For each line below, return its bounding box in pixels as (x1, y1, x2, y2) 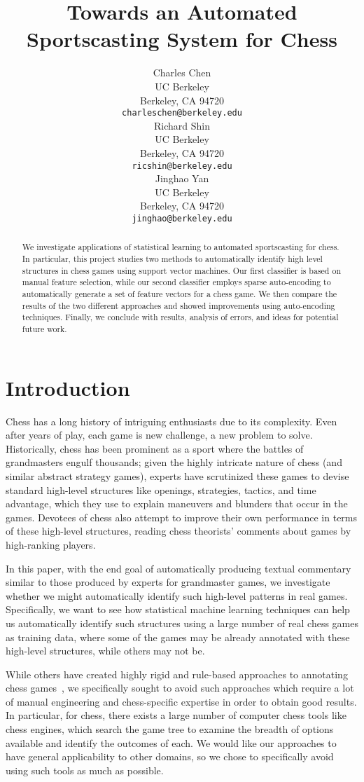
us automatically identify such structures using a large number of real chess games (6, 615, 358, 630)
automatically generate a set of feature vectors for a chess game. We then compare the (22, 288, 337, 300)
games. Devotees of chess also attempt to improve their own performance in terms (6, 509, 358, 524)
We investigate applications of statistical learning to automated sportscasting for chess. (22, 241, 339, 253)
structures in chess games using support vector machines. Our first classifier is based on (22, 264, 341, 276)
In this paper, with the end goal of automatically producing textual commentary (6, 561, 351, 575)
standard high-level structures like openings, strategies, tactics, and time (6, 482, 316, 497)
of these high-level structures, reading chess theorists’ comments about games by (6, 523, 351, 538)
